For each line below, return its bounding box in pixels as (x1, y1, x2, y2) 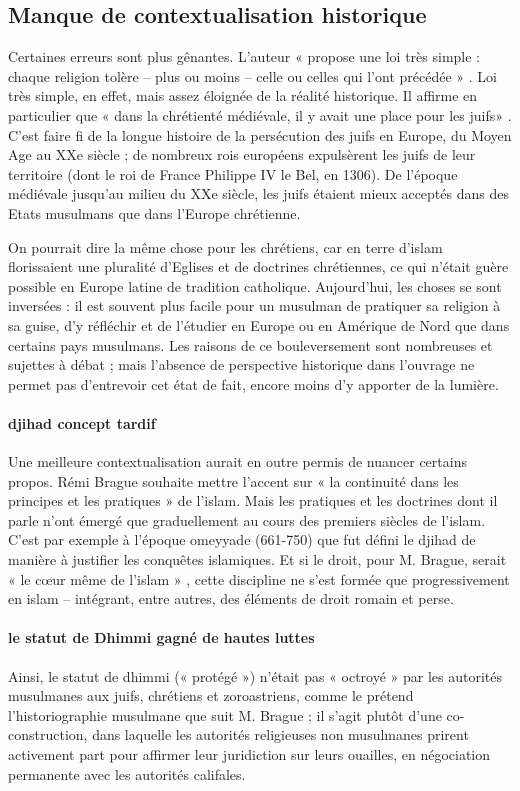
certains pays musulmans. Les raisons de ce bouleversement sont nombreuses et (8, 334, 493, 355)
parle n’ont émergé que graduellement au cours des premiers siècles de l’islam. (8, 509, 486, 530)
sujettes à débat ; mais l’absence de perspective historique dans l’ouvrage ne (8, 354, 475, 375)
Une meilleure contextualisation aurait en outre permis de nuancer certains (8, 451, 467, 472)
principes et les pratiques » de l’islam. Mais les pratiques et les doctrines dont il (8, 490, 498, 511)
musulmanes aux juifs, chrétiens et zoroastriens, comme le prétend (8, 685, 414, 706)
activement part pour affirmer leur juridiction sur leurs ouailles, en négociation (8, 744, 491, 765)
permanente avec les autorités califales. (8, 763, 246, 784)
